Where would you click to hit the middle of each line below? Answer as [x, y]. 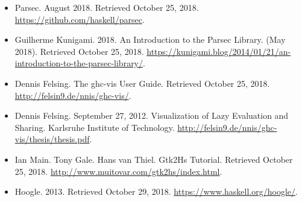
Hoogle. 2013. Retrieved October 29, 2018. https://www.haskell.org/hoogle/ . [156, 191]
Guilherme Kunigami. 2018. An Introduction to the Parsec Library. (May [150, 39]
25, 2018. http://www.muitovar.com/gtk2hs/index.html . [118, 171]
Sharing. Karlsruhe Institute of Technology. [95, 127]
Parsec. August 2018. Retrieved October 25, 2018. [107, 7]
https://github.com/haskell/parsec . [80, 19]
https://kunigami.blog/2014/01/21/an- [219, 51]
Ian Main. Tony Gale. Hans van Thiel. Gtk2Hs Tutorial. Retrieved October [154, 159]
